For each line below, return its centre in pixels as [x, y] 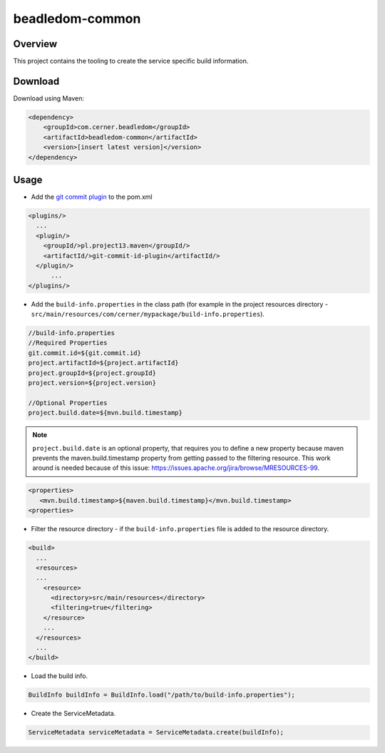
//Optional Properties [68, 403]
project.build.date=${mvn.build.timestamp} [106, 413]
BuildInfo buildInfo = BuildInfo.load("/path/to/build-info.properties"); [162, 695]
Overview [35, 44]
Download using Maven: [49, 98]
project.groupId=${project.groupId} [92, 373]
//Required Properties [68, 343]
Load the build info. [60, 676]
